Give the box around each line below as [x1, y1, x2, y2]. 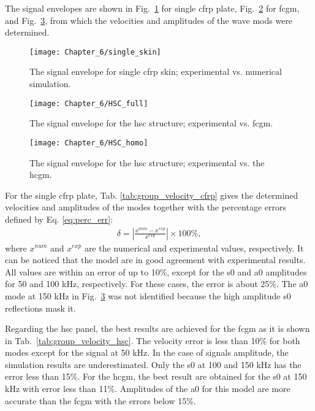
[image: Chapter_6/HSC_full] [29, 99, 148, 108]
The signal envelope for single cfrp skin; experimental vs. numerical [29, 65, 282, 78]
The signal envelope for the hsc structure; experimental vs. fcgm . [29, 117, 273, 129]
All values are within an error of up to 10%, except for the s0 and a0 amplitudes [5, 265, 307, 278]
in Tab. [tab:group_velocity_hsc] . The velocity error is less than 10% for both [5, 334, 300, 347]
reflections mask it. [5, 301, 76, 314]
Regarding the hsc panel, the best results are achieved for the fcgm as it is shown [5, 322, 310, 335]
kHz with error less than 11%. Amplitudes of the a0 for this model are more [5, 382, 290, 395]
